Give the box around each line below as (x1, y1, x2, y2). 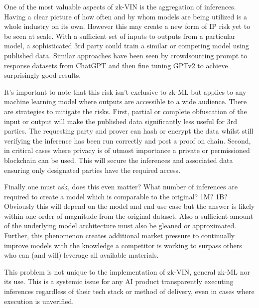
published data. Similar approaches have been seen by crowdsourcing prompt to (4, 50, 248, 60)
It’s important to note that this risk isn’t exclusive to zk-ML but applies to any (4, 86, 247, 97)
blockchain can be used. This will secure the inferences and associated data (4, 154, 233, 165)
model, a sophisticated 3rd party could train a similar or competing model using (4, 40, 249, 51)
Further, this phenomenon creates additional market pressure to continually (4, 230, 235, 241)
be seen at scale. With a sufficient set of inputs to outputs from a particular (4, 30, 236, 41)
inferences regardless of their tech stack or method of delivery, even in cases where (4, 286, 255, 297)
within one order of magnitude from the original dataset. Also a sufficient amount (4, 210, 254, 221)
